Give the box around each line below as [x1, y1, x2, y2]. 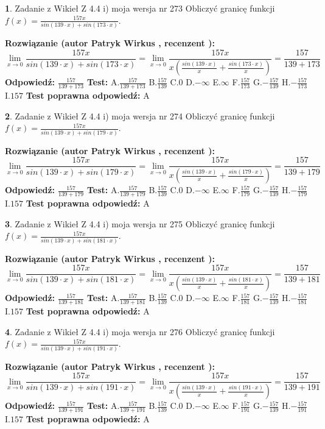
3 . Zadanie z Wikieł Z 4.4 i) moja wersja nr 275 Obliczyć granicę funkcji [5, 217, 275, 230]
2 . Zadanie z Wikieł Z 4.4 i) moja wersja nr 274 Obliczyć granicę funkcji [5, 109, 275, 122]
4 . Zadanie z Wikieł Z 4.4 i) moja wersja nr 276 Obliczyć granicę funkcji [5, 325, 275, 338]
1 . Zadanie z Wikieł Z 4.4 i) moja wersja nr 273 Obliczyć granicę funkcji [5, 2, 275, 14]
